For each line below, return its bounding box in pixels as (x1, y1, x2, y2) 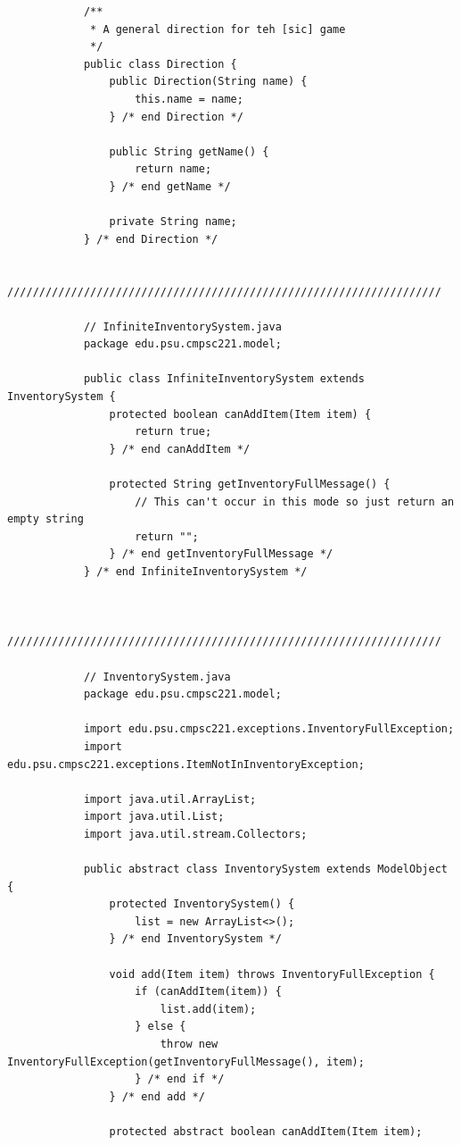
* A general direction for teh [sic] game (90, 22, 346, 36)
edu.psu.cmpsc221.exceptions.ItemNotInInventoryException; (7, 757, 365, 771)
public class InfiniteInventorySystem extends (83, 372, 365, 386)
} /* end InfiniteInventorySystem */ (83, 565, 308, 578)
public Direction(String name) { (109, 75, 308, 88)
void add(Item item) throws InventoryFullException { (109, 967, 435, 981)
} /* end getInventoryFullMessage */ (109, 547, 333, 561)
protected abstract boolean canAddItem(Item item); (109, 1125, 423, 1138)
